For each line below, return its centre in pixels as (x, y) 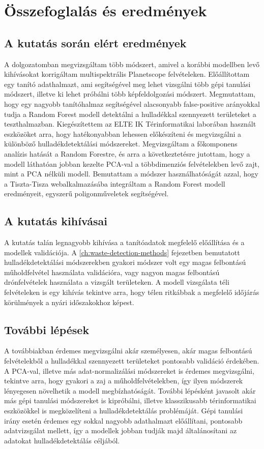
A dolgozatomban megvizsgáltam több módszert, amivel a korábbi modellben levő (132, 64)
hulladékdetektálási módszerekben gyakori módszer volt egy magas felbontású (125, 262)
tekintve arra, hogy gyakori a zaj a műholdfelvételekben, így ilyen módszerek (124, 381)
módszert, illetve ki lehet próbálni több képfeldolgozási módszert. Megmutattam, (130, 94)
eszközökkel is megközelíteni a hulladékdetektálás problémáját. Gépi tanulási (124, 411)
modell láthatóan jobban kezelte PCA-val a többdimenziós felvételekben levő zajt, (132, 163)
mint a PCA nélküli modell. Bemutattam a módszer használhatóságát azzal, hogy (131, 174)
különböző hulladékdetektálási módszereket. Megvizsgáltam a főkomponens (121, 144)
